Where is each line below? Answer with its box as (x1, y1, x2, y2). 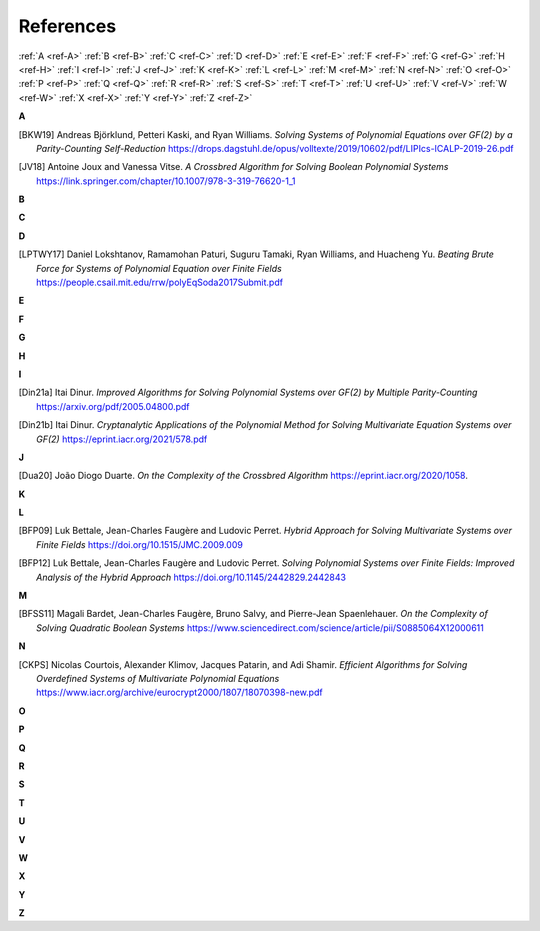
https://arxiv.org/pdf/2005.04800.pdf (36, 400, 190, 412)
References (18, 15, 117, 37)
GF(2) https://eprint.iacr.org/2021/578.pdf (36, 433, 208, 445)
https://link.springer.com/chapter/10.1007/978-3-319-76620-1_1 (36, 175, 296, 187)
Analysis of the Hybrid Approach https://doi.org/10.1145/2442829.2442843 (36, 571, 347, 583)
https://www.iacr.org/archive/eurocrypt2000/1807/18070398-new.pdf (36, 686, 324, 699)
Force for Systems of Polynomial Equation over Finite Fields (36, 262, 282, 274)
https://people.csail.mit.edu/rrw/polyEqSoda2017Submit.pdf (36, 276, 284, 289)
